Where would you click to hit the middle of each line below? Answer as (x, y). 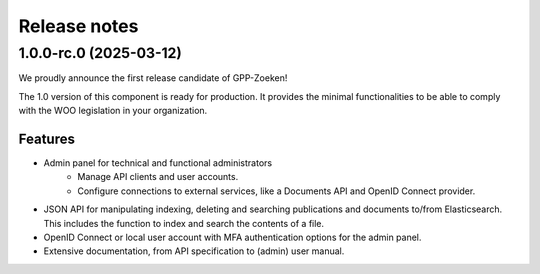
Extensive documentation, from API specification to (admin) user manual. (194, 251)
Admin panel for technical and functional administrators (158, 163)
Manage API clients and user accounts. (158, 177)
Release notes (78, 26)
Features (46, 138)
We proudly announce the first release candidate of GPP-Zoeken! (153, 78)
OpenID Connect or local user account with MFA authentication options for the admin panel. (232, 237)
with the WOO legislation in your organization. (113, 111)
